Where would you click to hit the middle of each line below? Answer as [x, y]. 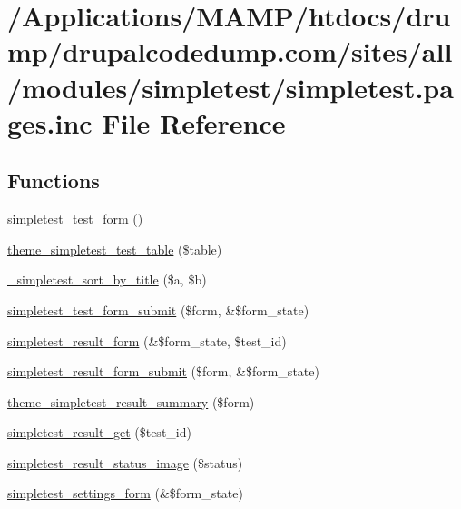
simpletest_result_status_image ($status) [125, 462]
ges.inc [50, 122]
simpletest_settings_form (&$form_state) [125, 493]
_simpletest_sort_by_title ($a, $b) [107, 279]
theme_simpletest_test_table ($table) [115, 249]
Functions [54, 180]
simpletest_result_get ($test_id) [99, 432]
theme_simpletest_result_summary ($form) [131, 401]
